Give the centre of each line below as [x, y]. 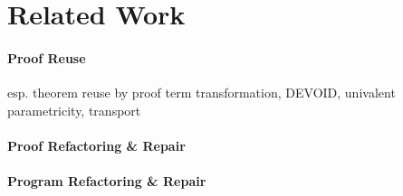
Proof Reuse [47, 57]
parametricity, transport [74, 110]
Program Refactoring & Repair [107, 181]
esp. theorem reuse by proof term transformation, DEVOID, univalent [201, 93]
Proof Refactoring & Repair [96, 145]
